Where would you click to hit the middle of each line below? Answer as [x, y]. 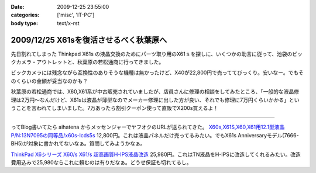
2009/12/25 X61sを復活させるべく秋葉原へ [89, 40]
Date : [18, 7]
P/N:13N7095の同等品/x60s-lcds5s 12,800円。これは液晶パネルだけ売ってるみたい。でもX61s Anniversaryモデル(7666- [155, 135]
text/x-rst [68, 23]
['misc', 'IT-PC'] [76, 15]
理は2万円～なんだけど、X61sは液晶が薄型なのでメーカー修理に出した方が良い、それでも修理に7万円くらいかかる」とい [155, 100]
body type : [24, 23]
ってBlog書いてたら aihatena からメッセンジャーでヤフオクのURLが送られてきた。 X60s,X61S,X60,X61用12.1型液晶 [148, 127]
